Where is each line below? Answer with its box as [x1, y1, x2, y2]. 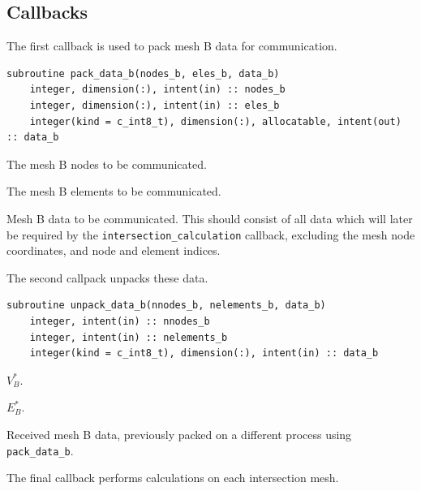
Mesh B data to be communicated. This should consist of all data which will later [6, 209, 413, 226]
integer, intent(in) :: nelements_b [29, 331, 228, 343]
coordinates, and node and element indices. [6, 242, 221, 259]
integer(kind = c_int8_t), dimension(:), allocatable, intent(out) [29, 115, 402, 127]
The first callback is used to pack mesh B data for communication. [6, 37, 337, 54]
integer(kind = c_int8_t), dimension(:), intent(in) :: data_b [29, 347, 379, 360]
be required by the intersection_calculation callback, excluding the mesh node [6, 226, 415, 243]
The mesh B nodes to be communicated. [6, 155, 207, 172]
